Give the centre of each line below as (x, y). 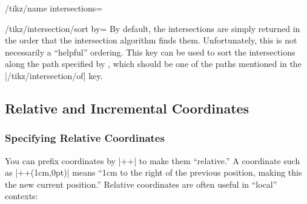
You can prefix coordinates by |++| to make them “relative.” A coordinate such (153, 160)
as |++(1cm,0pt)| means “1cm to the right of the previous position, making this (153, 172)
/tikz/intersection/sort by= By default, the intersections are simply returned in (153, 28)
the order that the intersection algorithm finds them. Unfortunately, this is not (151, 40)
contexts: (21, 196)
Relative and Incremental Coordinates (127, 108)
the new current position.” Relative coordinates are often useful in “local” (141, 184)
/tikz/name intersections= (54, 8)
